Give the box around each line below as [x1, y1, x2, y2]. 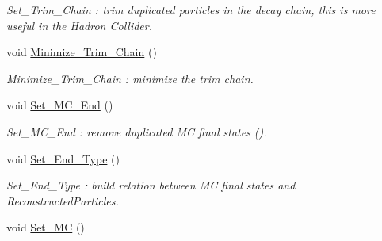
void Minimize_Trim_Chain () [6, 44, 157, 60]
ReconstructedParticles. [6, 192, 119, 208]
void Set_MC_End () [6, 97, 113, 113]
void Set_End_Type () [6, 150, 120, 166]
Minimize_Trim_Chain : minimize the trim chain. [6, 70, 254, 86]
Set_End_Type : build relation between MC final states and [6, 177, 296, 193]
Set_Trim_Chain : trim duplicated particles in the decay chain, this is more [6, 2, 376, 17]
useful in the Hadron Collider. [6, 17, 152, 33]
